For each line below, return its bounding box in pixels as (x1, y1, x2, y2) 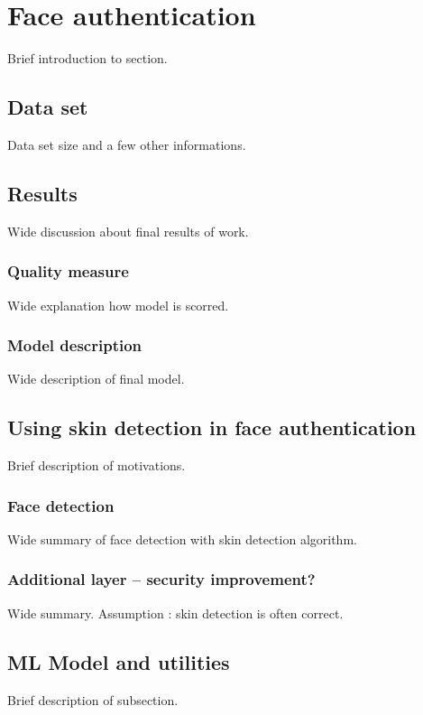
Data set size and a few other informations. (7, 135, 246, 153)
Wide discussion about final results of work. (7, 221, 249, 240)
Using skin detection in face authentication (7, 413, 417, 441)
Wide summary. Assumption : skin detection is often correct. (7, 603, 344, 622)
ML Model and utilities (7, 647, 230, 675)
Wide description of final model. (7, 369, 185, 388)
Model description (7, 334, 143, 357)
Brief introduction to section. (7, 49, 168, 68)
